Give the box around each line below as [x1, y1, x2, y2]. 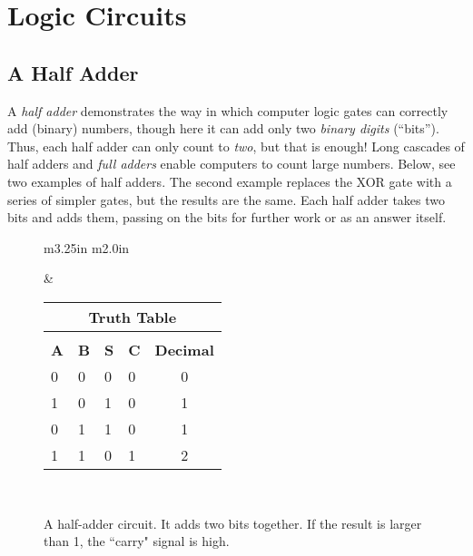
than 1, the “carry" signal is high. [44, 532, 230, 551]
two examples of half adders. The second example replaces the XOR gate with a [7, 171, 452, 190]
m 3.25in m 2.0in [44, 238, 130, 257]
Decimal [154, 338, 214, 360]
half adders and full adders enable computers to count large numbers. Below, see [7, 154, 456, 173]
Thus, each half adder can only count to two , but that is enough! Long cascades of [7, 136, 465, 155]
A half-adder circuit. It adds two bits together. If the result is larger [44, 513, 422, 532]
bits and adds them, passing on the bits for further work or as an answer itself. [7, 208, 447, 227]
